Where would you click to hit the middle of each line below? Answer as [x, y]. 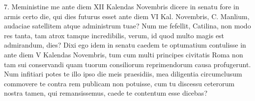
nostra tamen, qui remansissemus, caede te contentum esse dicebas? [106, 93]
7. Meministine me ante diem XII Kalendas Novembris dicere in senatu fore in [122, 6]
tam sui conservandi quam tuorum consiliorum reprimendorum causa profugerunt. [127, 64]
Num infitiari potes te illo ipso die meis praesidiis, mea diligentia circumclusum [123, 74]
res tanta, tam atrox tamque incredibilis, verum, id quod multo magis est [114, 35]
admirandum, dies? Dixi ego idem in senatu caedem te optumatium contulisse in [125, 45]
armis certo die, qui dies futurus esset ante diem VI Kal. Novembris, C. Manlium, [127, 16]
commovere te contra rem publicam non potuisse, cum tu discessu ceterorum [119, 83]
